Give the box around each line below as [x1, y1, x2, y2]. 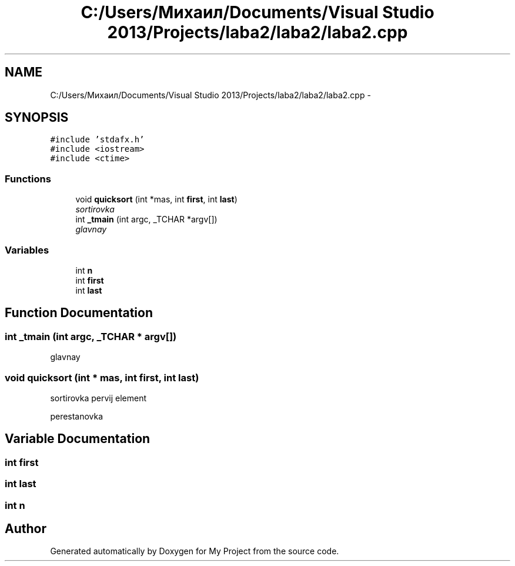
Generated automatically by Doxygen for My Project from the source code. [50, 546, 339, 557]
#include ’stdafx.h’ [50, 135, 145, 145]
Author [5, 521, 46, 536]
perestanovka [50, 411, 103, 421]
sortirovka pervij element [50, 392, 147, 403]
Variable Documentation [5, 431, 151, 447]
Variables [5, 244, 49, 256]
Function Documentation [5, 305, 153, 321]
